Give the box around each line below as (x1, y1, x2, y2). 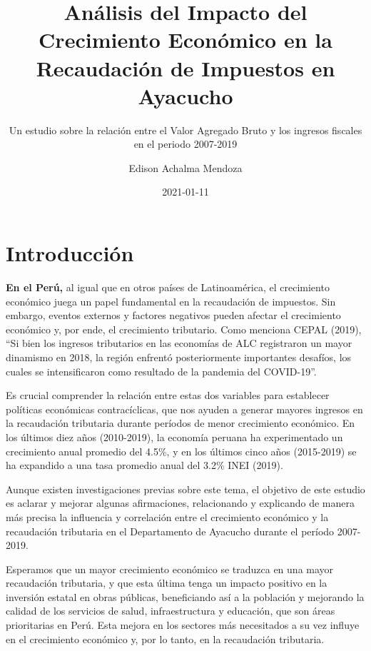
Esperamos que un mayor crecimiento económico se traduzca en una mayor (6, 561, 334, 576)
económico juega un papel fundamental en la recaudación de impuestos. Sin (6, 293, 336, 308)
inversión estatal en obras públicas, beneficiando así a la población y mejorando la (6, 589, 365, 604)
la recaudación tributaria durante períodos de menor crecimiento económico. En (6, 415, 355, 430)
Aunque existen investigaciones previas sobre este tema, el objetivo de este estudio (6, 481, 365, 496)
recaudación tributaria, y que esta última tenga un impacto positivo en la (6, 575, 327, 590)
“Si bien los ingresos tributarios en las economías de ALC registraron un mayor (6, 335, 352, 350)
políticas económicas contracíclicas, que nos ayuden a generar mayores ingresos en (6, 401, 363, 416)
